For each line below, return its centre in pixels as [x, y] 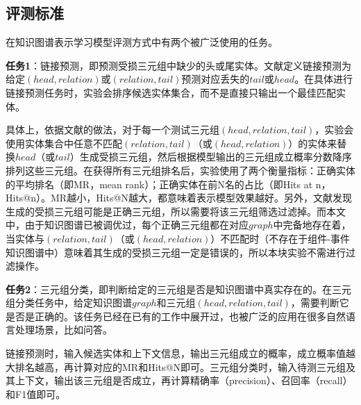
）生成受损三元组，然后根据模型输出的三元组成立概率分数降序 [211, 157]
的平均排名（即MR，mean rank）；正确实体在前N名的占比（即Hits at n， [168, 184]
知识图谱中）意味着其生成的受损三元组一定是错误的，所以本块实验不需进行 [176, 252]
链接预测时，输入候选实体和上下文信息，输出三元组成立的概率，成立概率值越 [180, 353]
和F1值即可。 [36, 394]
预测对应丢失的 [216, 79]
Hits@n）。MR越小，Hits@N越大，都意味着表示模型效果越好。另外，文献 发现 [179, 198]
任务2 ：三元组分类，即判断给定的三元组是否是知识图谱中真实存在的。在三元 [179, 289]
